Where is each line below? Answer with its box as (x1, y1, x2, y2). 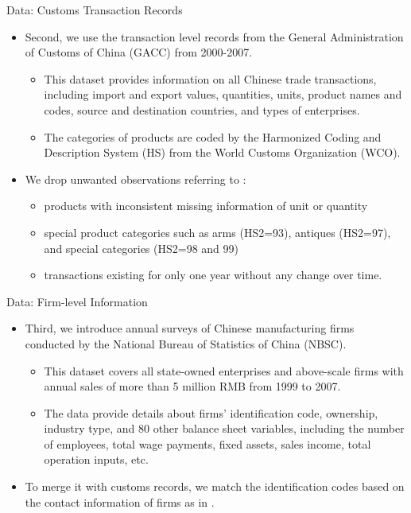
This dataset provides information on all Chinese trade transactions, (44, 70, 377, 87)
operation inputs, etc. (44, 451, 149, 468)
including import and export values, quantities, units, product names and (44, 86, 402, 103)
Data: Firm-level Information (6, 293, 148, 309)
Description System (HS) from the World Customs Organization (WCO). (44, 144, 401, 161)
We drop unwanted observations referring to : (25, 170, 246, 187)
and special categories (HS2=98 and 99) (44, 239, 239, 256)
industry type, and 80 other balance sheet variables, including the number (44, 420, 405, 437)
